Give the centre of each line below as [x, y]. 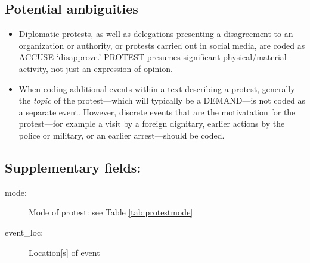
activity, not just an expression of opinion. [96, 68]
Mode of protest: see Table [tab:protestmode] [111, 212]
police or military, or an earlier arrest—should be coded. [122, 135]
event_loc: [24, 232]
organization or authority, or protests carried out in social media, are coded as [162, 45]
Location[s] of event [64, 252]
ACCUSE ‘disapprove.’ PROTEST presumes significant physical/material [153, 57]
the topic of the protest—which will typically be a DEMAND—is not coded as [162, 100]
